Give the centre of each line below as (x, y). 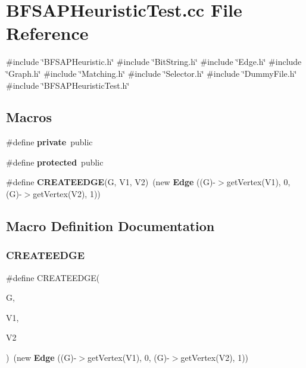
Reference (47, 33)
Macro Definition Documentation (110, 226)
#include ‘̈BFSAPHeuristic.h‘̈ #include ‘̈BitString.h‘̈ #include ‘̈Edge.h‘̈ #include (154, 62)
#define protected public (55, 162)
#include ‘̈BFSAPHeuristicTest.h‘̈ (68, 85)
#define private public (49, 142)
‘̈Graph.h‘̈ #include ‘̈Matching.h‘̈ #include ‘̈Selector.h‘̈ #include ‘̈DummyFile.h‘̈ (152, 73)
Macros (29, 117)
